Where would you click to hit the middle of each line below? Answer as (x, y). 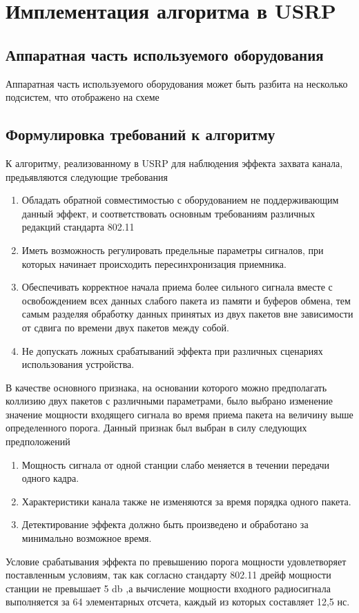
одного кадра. (50, 478)
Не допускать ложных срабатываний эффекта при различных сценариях (172, 350)
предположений (38, 441)
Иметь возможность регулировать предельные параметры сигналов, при (173, 250)
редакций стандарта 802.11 (78, 227)
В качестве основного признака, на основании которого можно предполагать (166, 387)
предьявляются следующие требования (87, 176)
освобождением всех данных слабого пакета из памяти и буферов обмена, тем (186, 300)
